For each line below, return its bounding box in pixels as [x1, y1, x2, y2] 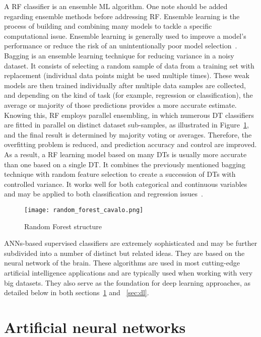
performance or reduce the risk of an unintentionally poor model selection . [4, 40, 237, 51]
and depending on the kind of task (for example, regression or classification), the [4, 90, 253, 100]
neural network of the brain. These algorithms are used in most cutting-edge [4, 257, 240, 268]
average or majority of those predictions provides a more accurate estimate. [4, 99, 237, 110]
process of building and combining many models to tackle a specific [4, 21, 212, 31]
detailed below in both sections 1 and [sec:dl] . [4, 287, 149, 298]
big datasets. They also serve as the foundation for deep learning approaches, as [4, 277, 251, 288]
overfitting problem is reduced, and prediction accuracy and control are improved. [4, 139, 257, 150]
